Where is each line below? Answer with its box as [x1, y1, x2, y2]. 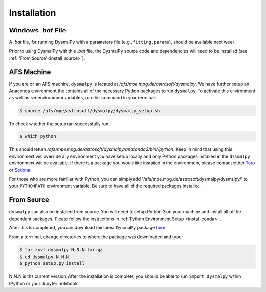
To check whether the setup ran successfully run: [9, 121, 110, 127]
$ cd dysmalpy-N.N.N [19, 254, 69, 260]
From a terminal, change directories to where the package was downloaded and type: [9, 234, 183, 240]
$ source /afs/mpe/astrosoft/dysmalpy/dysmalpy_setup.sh [19, 108, 160, 113]
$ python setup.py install [19, 261, 85, 266]
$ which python [19, 133, 56, 139]
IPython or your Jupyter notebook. [9, 280, 79, 286]
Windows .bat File [9, 26, 66, 34]
